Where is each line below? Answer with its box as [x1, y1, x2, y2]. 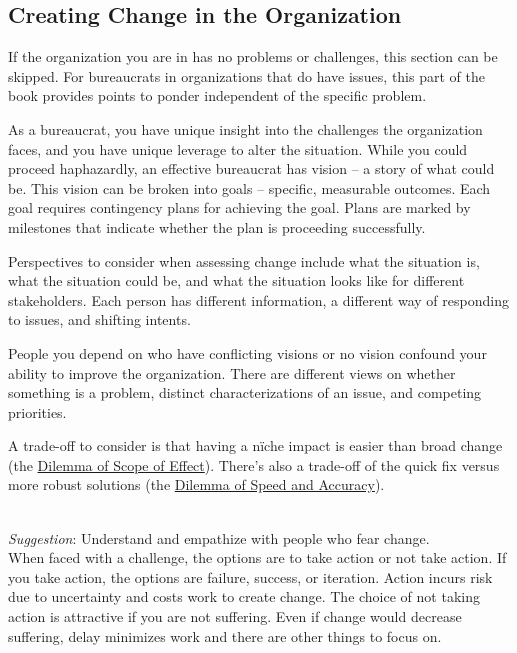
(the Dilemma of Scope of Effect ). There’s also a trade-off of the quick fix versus [8, 454, 500, 475]
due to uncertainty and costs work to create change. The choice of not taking [8, 586, 480, 607]
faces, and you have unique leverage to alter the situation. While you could [8, 138, 468, 159]
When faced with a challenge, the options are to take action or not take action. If [8, 547, 507, 568]
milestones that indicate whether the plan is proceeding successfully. [8, 216, 426, 237]
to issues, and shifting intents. [8, 309, 191, 330]
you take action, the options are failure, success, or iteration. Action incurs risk [8, 566, 493, 587]
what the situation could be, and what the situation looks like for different [8, 270, 465, 291]
